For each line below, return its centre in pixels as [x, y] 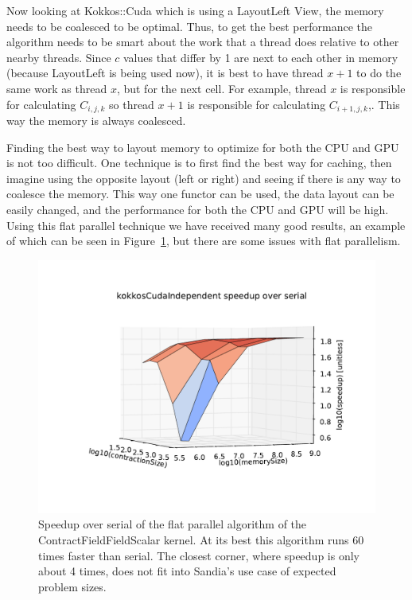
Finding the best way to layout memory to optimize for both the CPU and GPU [203, 147]
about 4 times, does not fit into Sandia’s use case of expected [187, 571]
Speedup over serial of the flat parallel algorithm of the [173, 524]
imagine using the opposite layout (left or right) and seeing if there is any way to [204, 178]
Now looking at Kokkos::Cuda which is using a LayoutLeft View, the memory [195, 10]
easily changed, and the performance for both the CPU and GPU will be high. [198, 209]
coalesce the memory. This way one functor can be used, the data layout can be [200, 194]
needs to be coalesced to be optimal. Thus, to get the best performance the [189, 26]
